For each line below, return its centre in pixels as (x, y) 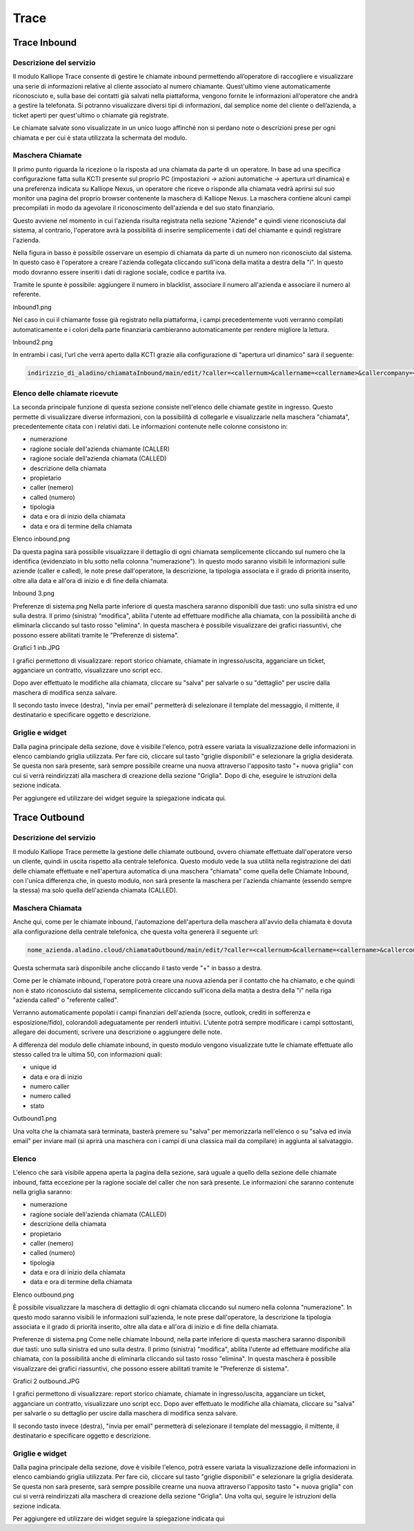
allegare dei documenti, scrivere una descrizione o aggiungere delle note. (117, 1032)
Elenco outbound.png (43, 1295)
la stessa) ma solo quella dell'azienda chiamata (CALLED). (95, 890)
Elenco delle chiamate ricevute (66, 393)
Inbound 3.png (33, 593)
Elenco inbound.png (41, 539)
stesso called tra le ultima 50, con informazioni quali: (88, 1054)
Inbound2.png (33, 342)
